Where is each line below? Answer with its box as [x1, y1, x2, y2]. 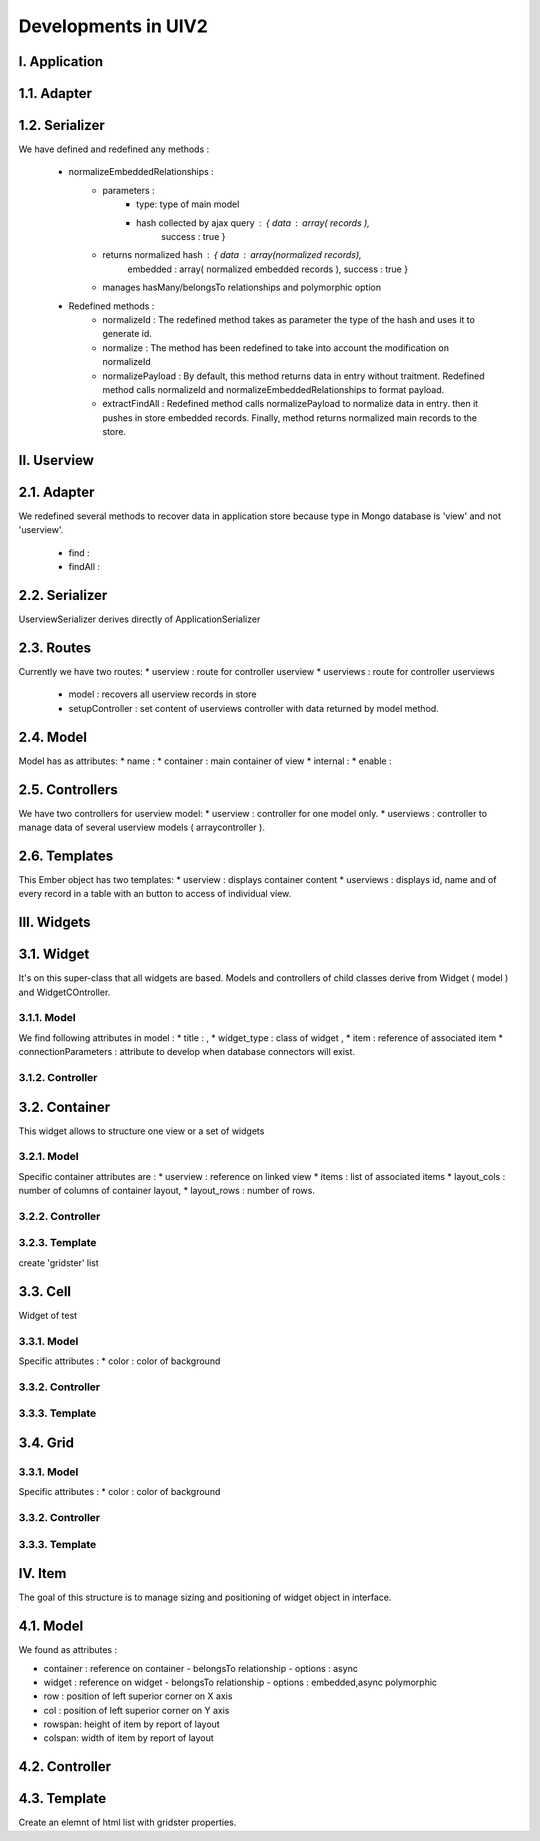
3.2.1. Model [18, 1150, 79, 1164]
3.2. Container [18, 1098, 110, 1115]
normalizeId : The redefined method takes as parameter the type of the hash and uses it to [102, 314, 475, 325]
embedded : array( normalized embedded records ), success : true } [127, 263, 409, 275]
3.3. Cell [18, 1283, 72, 1300]
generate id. [102, 328, 152, 340]
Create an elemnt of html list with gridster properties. [18, 1816, 237, 1829]
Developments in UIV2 [18, 15, 209, 37]
